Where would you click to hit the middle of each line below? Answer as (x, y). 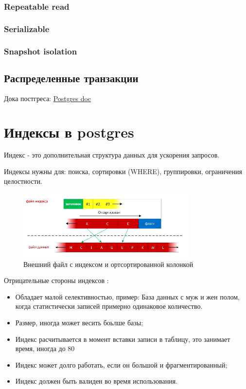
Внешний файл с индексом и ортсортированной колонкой (108, 264)
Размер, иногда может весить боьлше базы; (79, 322)
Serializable (27, 28)
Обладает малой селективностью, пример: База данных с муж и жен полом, (127, 296)
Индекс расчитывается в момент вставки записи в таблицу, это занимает (123, 339)
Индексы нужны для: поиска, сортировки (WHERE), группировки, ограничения (123, 171)
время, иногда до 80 (45, 348)
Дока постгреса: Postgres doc (48, 98)
